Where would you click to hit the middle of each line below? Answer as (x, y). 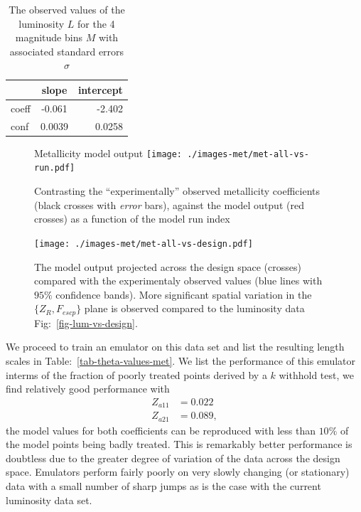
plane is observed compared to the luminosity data (194, 308)
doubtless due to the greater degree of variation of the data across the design (173, 458)
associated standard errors (67, 51)
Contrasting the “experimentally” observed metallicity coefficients (177, 191)
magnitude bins (49, 37)
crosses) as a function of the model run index (132, 219)
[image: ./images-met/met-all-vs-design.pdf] (144, 244)
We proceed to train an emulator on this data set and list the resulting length (175, 347)
